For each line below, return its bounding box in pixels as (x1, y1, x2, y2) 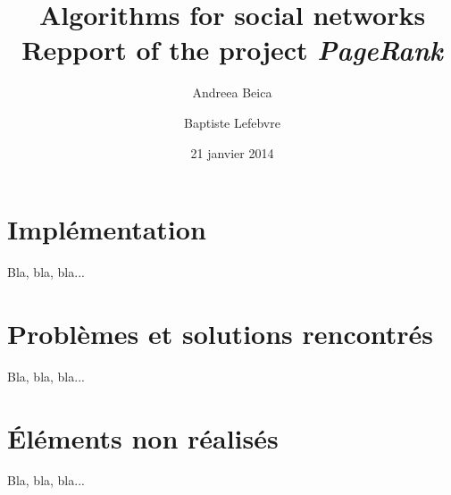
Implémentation (7, 211, 206, 247)
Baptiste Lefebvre (184, 113, 280, 131)
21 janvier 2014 (190, 143, 274, 162)
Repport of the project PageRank (21, 31, 443, 69)
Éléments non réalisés (7, 419, 279, 456)
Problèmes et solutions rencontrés (7, 315, 434, 351)
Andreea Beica (192, 83, 272, 102)
